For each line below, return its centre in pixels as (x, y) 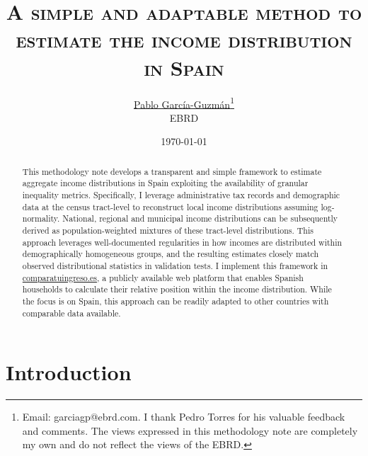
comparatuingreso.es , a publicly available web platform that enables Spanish (163, 277)
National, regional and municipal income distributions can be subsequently (200, 218)
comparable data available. (71, 313)
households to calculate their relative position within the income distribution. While (177, 289)
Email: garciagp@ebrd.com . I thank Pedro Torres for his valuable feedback (184, 417)
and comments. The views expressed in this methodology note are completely (190, 430)
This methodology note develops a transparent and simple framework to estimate (172, 171)
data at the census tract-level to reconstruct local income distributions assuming (170, 206)
